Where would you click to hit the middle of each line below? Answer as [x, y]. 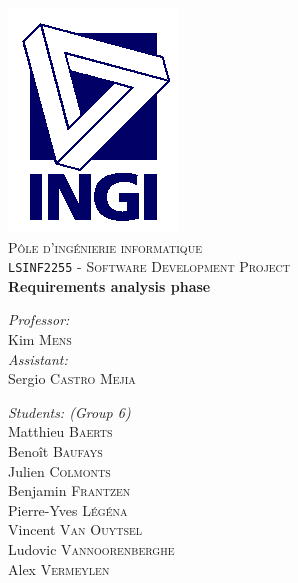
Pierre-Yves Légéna [68, 509]
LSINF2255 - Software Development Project [149, 266]
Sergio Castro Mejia [72, 378]
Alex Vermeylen [59, 568]
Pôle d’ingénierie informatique [105, 246]
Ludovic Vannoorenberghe [91, 548]
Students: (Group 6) [69, 411]
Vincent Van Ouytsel [75, 529]
